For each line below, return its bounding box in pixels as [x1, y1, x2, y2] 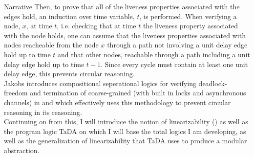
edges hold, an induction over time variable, [4, 11, 135, 21]
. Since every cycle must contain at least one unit [100, 59, 248, 69]
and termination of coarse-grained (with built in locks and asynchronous [30, 88, 246, 98]
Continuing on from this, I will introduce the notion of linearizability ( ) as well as [4, 116, 248, 127]
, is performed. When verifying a [139, 11, 237, 21]
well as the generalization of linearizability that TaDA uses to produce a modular [4, 135, 247, 146]
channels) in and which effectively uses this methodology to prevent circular [4, 97, 231, 107]
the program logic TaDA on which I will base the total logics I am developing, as [4, 126, 246, 136]
